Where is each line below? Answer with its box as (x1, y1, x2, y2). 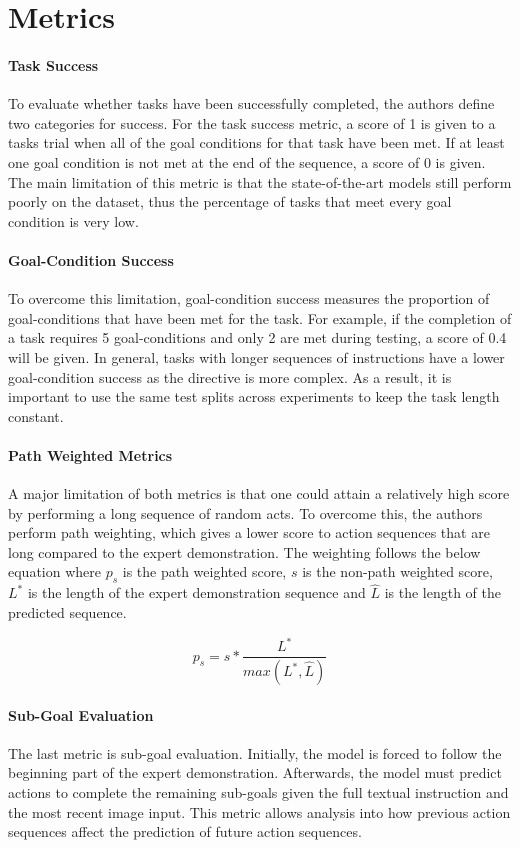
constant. (8, 405, 64, 426)
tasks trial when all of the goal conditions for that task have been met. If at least (8, 132, 505, 153)
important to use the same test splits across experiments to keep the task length (8, 386, 500, 407)
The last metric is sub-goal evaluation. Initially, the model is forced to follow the (8, 742, 502, 763)
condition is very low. (8, 210, 139, 231)
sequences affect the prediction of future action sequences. (8, 821, 362, 842)
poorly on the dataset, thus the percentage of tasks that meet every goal (8, 191, 452, 212)
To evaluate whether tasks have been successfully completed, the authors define (8, 93, 495, 114)
